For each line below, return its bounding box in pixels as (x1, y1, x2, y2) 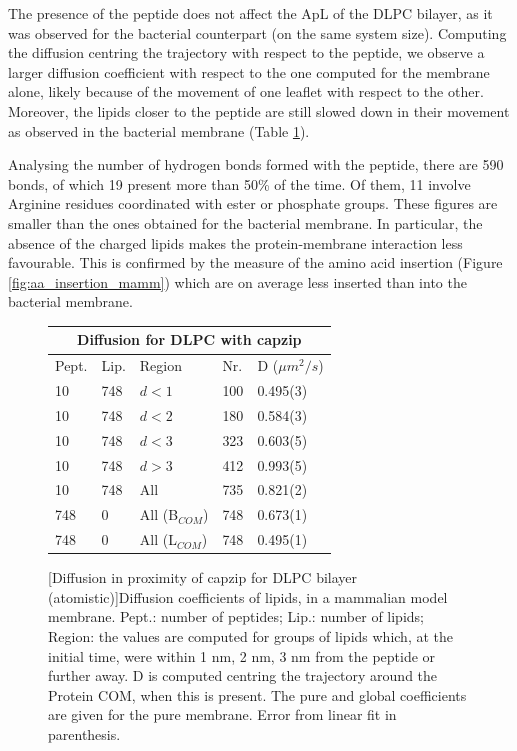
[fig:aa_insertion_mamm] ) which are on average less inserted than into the (8, 271, 467, 292)
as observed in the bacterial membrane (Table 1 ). (8, 120, 310, 141)
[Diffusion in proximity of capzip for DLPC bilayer (48, 567, 358, 588)
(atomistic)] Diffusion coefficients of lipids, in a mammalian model (48, 586, 448, 607)
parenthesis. (48, 724, 121, 744)
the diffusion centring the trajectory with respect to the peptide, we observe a (8, 42, 485, 63)
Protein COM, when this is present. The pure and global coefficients (48, 684, 467, 705)
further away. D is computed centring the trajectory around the (48, 665, 438, 686)
